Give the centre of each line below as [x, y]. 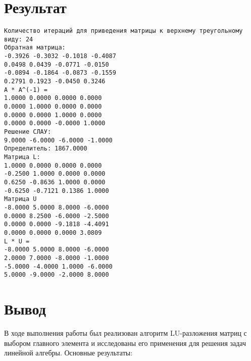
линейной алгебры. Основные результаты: [68, 353]
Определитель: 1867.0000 [46, 149]
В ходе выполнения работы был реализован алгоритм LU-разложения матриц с [125, 332]
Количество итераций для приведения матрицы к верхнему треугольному [123, 31]
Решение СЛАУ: [28, 132]
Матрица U [20, 199]
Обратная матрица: [35, 48]
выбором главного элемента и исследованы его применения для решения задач [125, 343]
